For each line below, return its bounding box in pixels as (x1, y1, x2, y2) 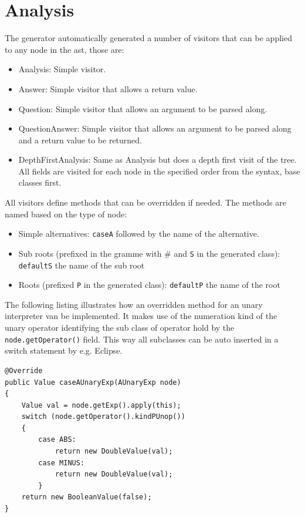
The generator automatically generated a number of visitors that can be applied (5, 32, 292, 44)
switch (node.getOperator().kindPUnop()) (21, 412, 185, 421)
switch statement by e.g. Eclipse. (5, 344, 123, 357)
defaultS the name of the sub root (18, 258, 145, 271)
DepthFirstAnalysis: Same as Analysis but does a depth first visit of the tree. (18, 153, 297, 166)
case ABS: (38, 435, 76, 444)
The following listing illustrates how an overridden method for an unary (5, 298, 263, 310)
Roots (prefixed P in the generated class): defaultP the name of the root (18, 278, 280, 291)
